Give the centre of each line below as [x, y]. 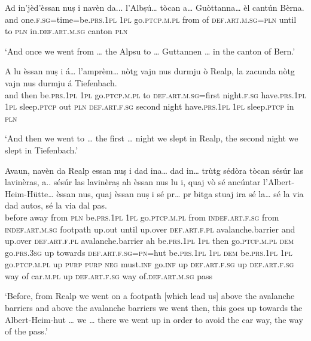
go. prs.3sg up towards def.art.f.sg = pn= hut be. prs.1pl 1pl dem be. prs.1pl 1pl [149, 252]
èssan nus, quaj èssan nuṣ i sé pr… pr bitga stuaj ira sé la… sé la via [180, 193]
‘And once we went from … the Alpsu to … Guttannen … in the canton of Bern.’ [150, 51]
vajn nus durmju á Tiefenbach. [61, 82]
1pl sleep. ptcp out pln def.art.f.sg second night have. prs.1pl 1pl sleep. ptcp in [150, 106]
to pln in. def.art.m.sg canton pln [66, 31]
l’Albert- [279, 182]
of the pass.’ [26, 331]
